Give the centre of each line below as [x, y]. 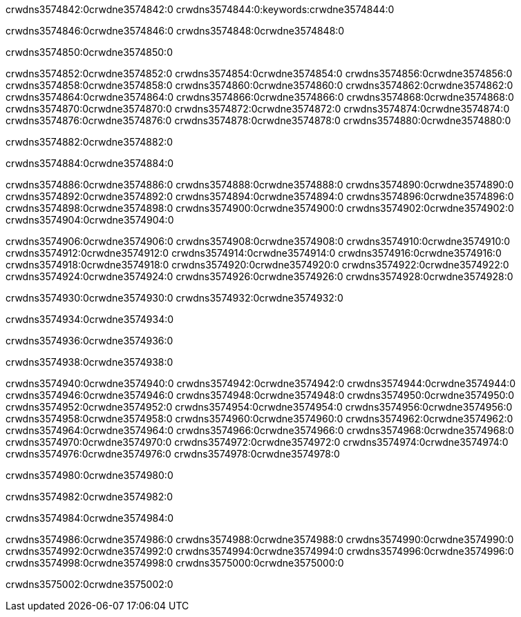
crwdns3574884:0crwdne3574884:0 [90, 163]
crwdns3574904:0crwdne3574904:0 [90, 220]
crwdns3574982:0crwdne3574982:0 [89, 497]
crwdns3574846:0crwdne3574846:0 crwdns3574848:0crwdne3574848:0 [175, 31]
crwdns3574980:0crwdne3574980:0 [89, 475]
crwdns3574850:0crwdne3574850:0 [89, 52]
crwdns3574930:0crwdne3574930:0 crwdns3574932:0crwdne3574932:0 [174, 298]
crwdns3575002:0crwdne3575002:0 [89, 584]
